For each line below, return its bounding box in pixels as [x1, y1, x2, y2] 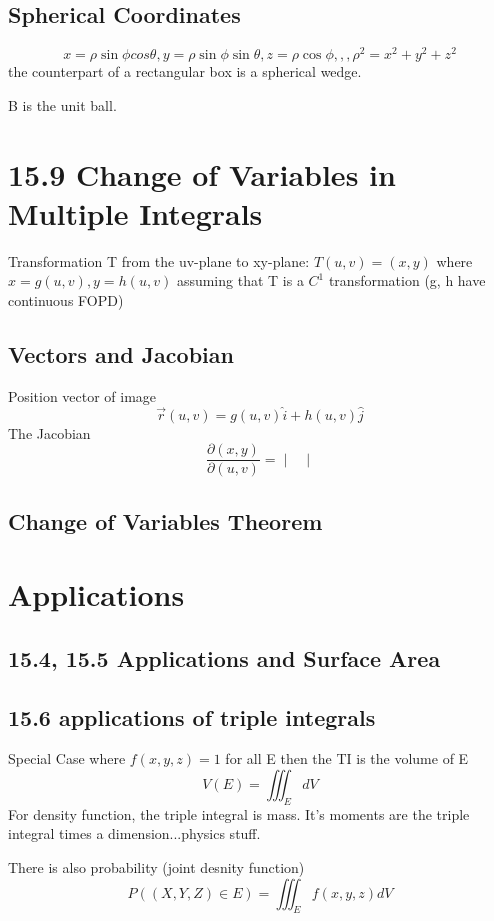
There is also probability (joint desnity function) [8, 856, 305, 877]
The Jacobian [8, 422, 91, 443]
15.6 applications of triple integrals [8, 701, 376, 732]
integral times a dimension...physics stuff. [8, 823, 261, 844]
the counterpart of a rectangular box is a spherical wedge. [8, 61, 362, 82]
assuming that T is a [176, 270, 304, 291]
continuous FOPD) [8, 289, 124, 310]
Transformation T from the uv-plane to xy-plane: [8, 250, 310, 271]
